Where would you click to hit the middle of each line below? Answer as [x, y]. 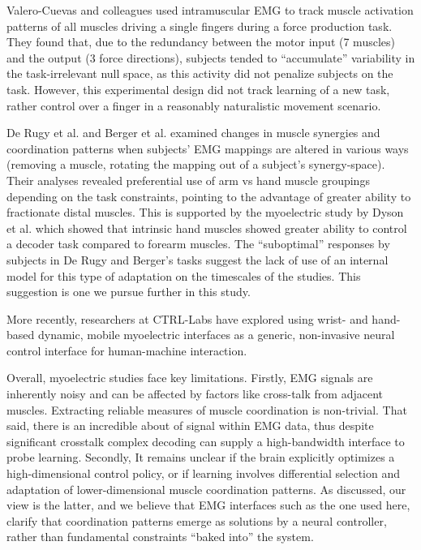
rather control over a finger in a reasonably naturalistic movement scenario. [194, 105]
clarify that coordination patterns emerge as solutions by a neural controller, [197, 520]
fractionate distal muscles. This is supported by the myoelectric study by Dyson [205, 212]
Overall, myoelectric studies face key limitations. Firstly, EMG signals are [190, 378]
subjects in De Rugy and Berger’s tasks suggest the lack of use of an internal [198, 259]
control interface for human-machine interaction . [127, 350]
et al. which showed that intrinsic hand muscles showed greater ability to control [207, 228]
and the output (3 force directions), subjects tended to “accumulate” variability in [211, 57]
